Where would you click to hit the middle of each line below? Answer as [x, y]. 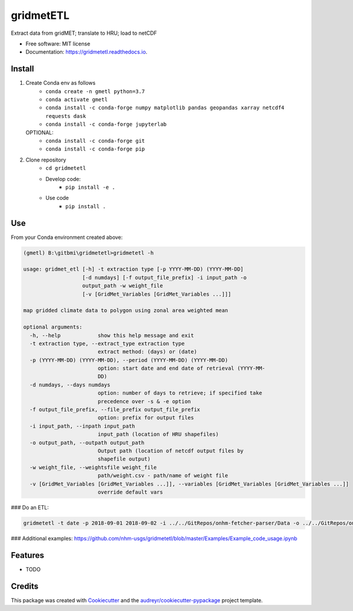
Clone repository [46, 160]
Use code [57, 198]
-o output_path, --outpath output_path [87, 443]
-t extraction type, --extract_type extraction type [107, 343]
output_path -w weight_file [122, 286]
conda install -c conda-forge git [95, 141]
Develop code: [63, 179]
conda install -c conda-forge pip [95, 149]
